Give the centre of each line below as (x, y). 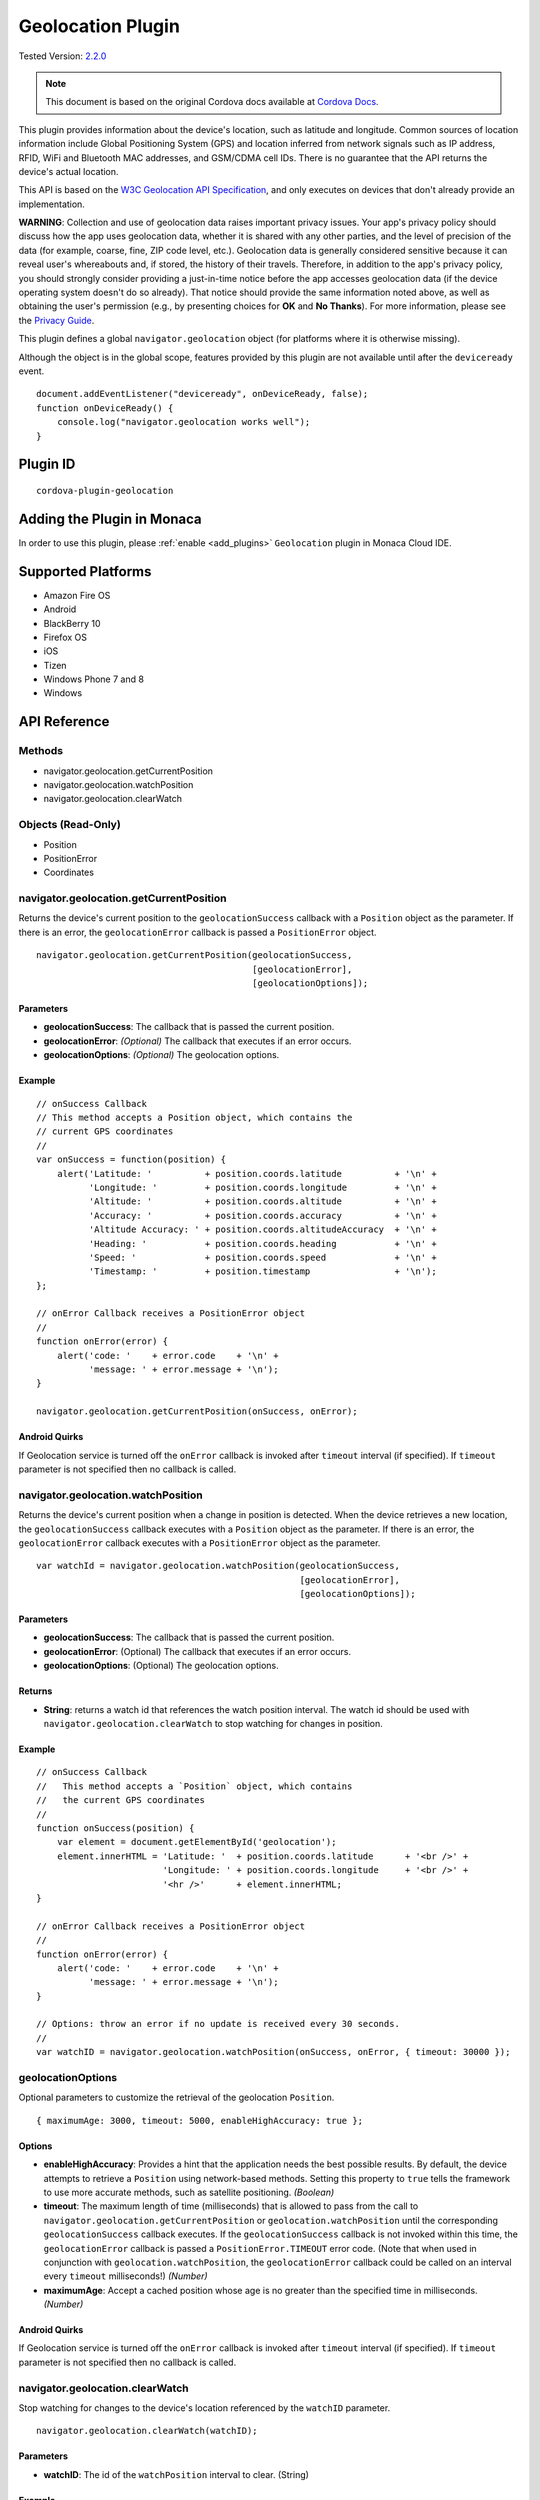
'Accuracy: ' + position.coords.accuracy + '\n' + (262, 1215)
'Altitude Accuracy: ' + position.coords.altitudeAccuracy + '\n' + (262, 1229)
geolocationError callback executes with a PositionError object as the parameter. (199, 1542)
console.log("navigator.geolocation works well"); (183, 422)
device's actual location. (68, 171)
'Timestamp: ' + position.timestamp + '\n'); (262, 1271)
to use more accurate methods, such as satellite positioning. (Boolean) (189, 2192)
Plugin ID (47, 464)
